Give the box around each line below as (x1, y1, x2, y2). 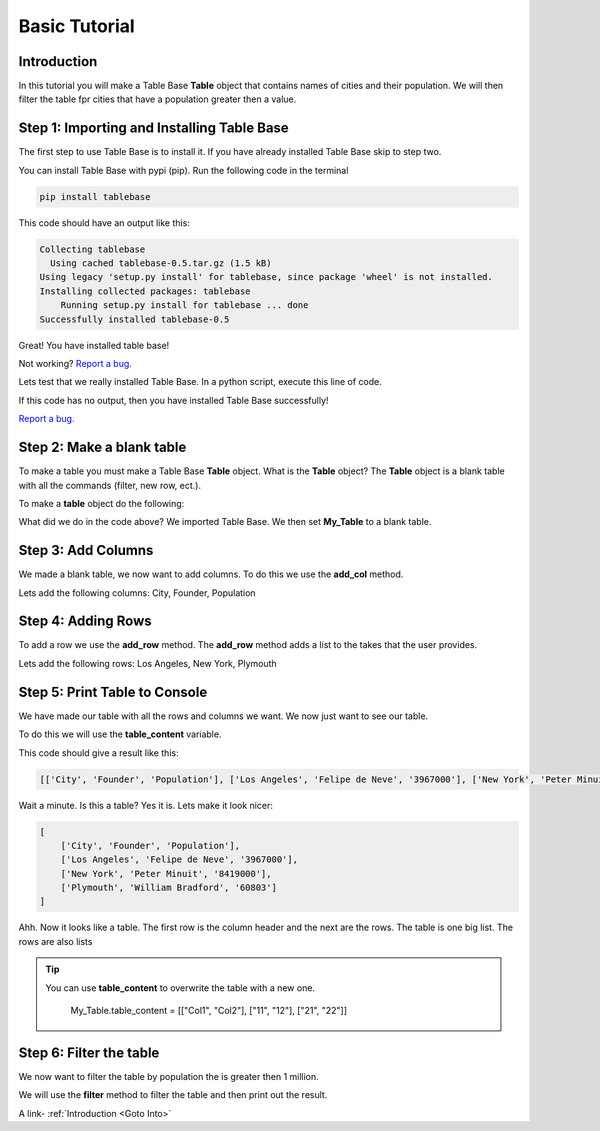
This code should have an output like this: (18, 216, 190, 229)
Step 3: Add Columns (18, 542, 154, 559)
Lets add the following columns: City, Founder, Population (18, 586, 256, 599)
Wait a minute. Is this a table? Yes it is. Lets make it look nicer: (18, 799, 274, 811)
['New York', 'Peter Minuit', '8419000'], (60, 868, 272, 879)
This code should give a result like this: (18, 746, 179, 759)
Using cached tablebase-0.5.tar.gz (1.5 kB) (50, 258, 272, 269)
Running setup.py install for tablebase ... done (60, 300, 309, 311)
